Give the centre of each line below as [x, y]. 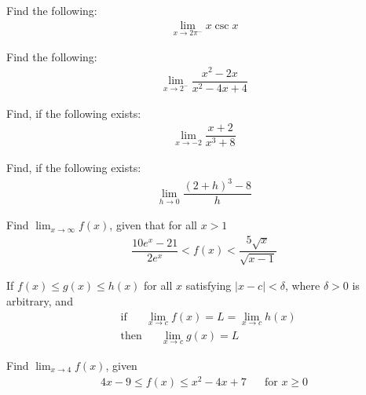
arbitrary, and [40, 300]
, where [302, 285]
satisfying [209, 285]
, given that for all [153, 225]
